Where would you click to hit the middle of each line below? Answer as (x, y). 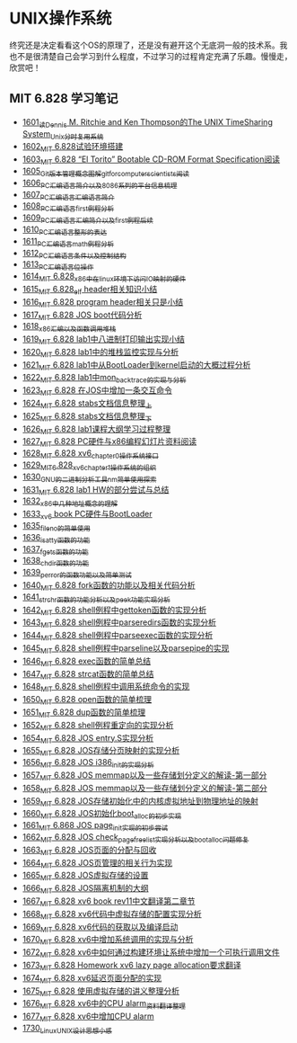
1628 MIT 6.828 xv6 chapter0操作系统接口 (90, 455)
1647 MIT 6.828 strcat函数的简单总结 (88, 675)
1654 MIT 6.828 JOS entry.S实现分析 (88, 739)
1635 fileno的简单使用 (57, 527)
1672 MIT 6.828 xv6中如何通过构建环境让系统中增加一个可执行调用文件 (151, 953)
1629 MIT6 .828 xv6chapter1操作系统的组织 (89, 466)
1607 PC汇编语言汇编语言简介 (68, 196)
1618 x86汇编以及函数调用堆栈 (69, 327)
